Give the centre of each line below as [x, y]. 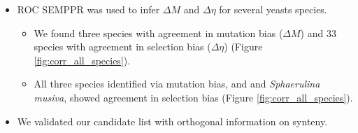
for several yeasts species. [273, 9]
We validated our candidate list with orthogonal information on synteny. [172, 121]
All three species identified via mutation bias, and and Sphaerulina [177, 84]
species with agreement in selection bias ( [122, 47]
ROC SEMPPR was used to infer [88, 9]
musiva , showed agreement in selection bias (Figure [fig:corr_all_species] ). [193, 97]
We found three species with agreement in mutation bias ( [158, 33]
